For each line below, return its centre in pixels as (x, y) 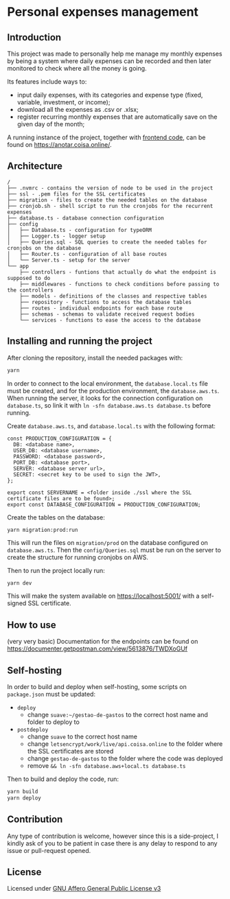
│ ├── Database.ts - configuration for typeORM (80, 230)
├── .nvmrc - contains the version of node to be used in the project (110, 188)
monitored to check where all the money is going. (77, 68)
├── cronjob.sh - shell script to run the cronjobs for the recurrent (110, 206)
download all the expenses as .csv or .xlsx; (78, 109)
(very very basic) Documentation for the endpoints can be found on (103, 642)
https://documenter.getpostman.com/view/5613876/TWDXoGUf (97, 649)
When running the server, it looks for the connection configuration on (105, 398)
